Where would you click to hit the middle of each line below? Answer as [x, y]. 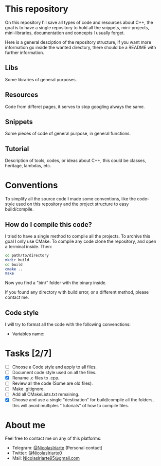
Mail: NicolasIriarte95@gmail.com [46, 458]
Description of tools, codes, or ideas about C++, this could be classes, [76, 161]
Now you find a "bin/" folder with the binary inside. [56, 283]
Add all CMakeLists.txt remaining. [46, 394]
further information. [25, 53]
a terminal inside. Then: [28, 246]
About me [25, 425]
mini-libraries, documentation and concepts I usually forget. [65, 33]
